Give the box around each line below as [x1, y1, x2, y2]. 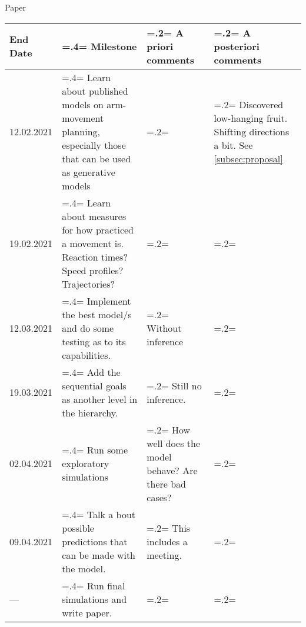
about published [62, 84, 128, 98]
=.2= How [147, 422, 191, 436]
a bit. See [214, 138, 253, 152]
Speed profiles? [62, 263, 124, 277]
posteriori [214, 39, 260, 53]
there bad [147, 476, 187, 491]
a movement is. [62, 236, 124, 250]
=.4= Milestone [62, 39, 137, 53]
